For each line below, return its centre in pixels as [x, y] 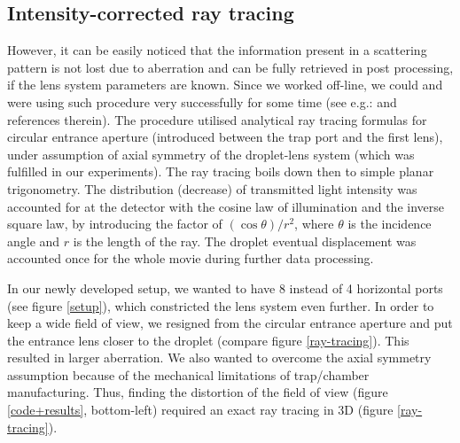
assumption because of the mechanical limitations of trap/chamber [188, 374]
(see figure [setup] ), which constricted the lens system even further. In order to [221, 305]
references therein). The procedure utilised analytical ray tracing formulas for [217, 119]
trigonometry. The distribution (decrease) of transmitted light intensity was [212, 188]
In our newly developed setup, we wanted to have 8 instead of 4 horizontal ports [225, 288]
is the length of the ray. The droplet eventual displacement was [245, 241]
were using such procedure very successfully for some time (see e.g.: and [202, 101]
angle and [34, 241]
